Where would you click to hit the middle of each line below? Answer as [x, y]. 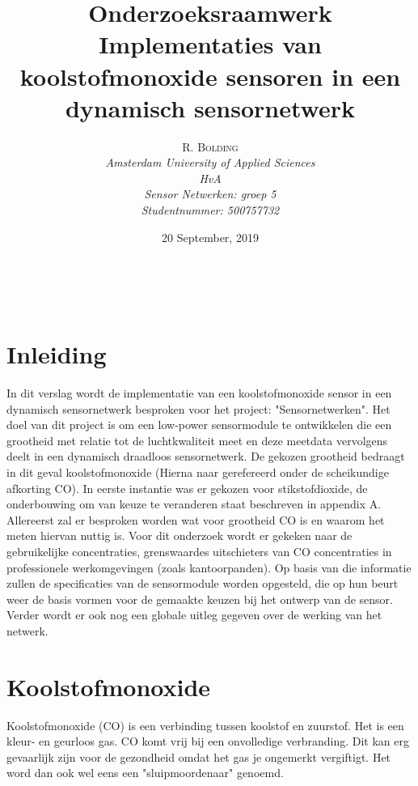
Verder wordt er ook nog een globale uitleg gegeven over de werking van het [194, 615]
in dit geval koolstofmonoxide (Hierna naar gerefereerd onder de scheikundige [198, 472]
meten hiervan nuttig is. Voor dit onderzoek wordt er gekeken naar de [179, 535]
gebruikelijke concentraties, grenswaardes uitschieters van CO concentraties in [199, 551]
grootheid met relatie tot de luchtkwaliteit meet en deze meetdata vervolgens [197, 440]
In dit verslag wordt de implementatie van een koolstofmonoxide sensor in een [199, 392]
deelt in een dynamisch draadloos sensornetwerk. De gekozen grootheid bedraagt [206, 456]
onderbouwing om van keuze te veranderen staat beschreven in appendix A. [194, 504]
